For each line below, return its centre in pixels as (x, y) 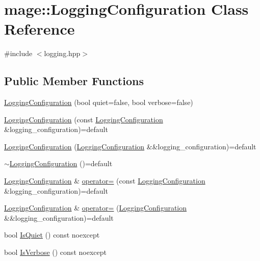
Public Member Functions (74, 81)
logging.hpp (62, 53)
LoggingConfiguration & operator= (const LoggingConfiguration (105, 181)
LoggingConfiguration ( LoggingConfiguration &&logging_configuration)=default (130, 146)
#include (18, 53)
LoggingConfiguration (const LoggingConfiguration (84, 119)
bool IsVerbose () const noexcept (55, 252)
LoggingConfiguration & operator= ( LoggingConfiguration (96, 208)
